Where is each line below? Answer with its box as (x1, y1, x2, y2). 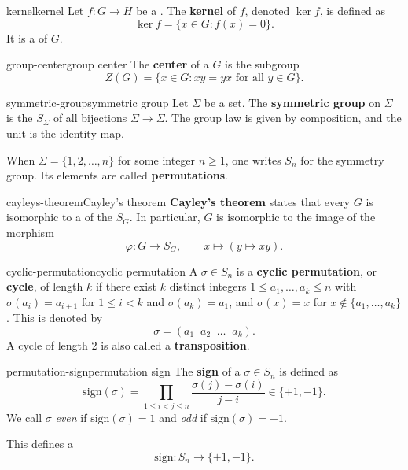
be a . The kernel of (136, 2, 236, 18)
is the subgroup (225, 56, 300, 72)
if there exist (95, 278, 157, 294)
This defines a (6, 435, 73, 452)
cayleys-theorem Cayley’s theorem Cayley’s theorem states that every (6, 193, 351, 209)
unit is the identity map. (6, 124, 124, 141)
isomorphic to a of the (6, 209, 113, 225)
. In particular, (129, 209, 200, 225)
